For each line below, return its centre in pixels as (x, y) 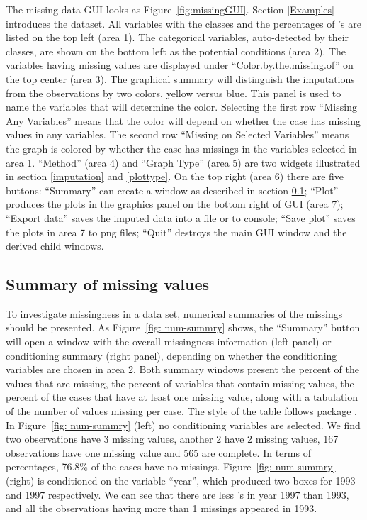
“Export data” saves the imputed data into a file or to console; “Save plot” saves (181, 217)
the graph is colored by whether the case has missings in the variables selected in (181, 148)
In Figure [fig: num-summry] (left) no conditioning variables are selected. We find (183, 425)
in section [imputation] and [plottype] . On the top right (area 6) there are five (175, 176)
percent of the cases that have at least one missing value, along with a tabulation (182, 397)
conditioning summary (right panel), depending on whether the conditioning (171, 355)
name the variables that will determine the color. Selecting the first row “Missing (181, 107)
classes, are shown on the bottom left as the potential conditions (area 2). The (176, 51)
